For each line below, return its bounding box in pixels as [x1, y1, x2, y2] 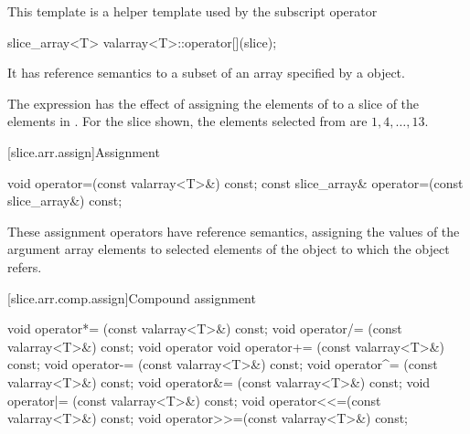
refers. [7, 257, 42, 276]
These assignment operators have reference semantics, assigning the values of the [7, 221, 460, 240]
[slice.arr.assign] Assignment [7, 142, 160, 161]
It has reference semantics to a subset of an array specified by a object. [7, 63, 405, 82]
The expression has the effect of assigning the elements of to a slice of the [7, 93, 420, 112]
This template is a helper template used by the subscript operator [7, 2, 378, 20]
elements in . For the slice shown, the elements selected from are [7, 111, 368, 131]
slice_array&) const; [7, 191, 123, 210]
